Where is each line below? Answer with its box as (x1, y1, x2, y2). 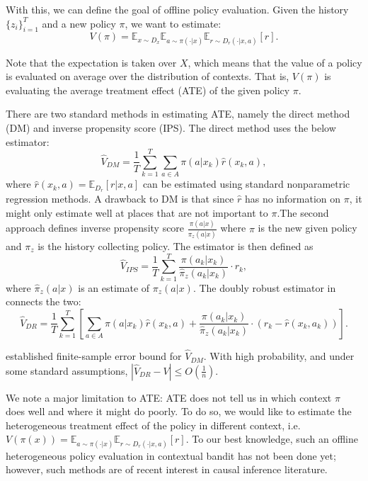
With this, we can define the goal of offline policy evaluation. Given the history (6, 2, 349, 16)
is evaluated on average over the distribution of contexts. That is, (6, 69, 289, 84)
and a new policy (42, 16, 116, 30)
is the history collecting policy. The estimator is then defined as (38, 238, 314, 253)
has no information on (244, 191, 341, 206)
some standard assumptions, (6, 363, 128, 378)
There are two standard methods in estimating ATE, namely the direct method (6, 106, 350, 121)
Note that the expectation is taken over (6, 55, 177, 69)
